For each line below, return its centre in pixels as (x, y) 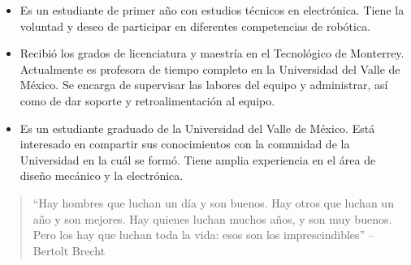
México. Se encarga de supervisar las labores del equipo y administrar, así (204, 85)
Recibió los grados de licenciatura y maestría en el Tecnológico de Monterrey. (212, 53)
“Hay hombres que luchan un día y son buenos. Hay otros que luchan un (213, 202)
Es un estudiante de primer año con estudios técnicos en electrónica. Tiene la (212, 10)
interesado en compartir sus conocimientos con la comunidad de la (185, 144)
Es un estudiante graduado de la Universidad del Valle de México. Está (197, 128)
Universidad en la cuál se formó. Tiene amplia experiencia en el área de (198, 159)
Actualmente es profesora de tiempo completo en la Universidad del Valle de (210, 68)
